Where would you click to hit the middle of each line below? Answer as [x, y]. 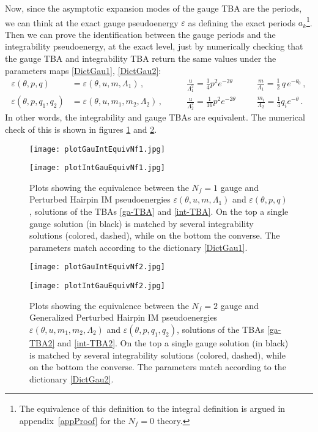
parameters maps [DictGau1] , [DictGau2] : [83, 70]
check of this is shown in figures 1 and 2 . [81, 129]
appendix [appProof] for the [72, 420]
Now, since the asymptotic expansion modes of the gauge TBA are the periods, [153, 8]
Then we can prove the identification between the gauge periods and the [140, 34]
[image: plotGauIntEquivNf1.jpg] [97, 149]
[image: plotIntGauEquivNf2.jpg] [97, 286]
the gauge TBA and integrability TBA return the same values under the [141, 58]
